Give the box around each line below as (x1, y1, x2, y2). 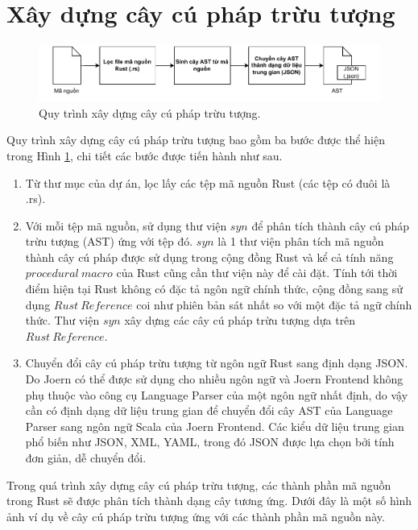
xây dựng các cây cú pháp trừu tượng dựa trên (124, 312, 356, 329)
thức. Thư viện (25, 312, 100, 329)
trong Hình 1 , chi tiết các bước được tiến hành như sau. (6, 147, 283, 164)
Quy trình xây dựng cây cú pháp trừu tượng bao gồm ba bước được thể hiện (6, 131, 385, 148)
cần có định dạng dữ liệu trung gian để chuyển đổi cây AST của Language (25, 402, 393, 419)
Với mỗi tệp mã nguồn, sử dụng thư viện (25, 217, 227, 234)
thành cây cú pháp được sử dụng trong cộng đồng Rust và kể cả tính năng (25, 248, 394, 265)
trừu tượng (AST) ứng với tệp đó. (25, 233, 193, 250)
